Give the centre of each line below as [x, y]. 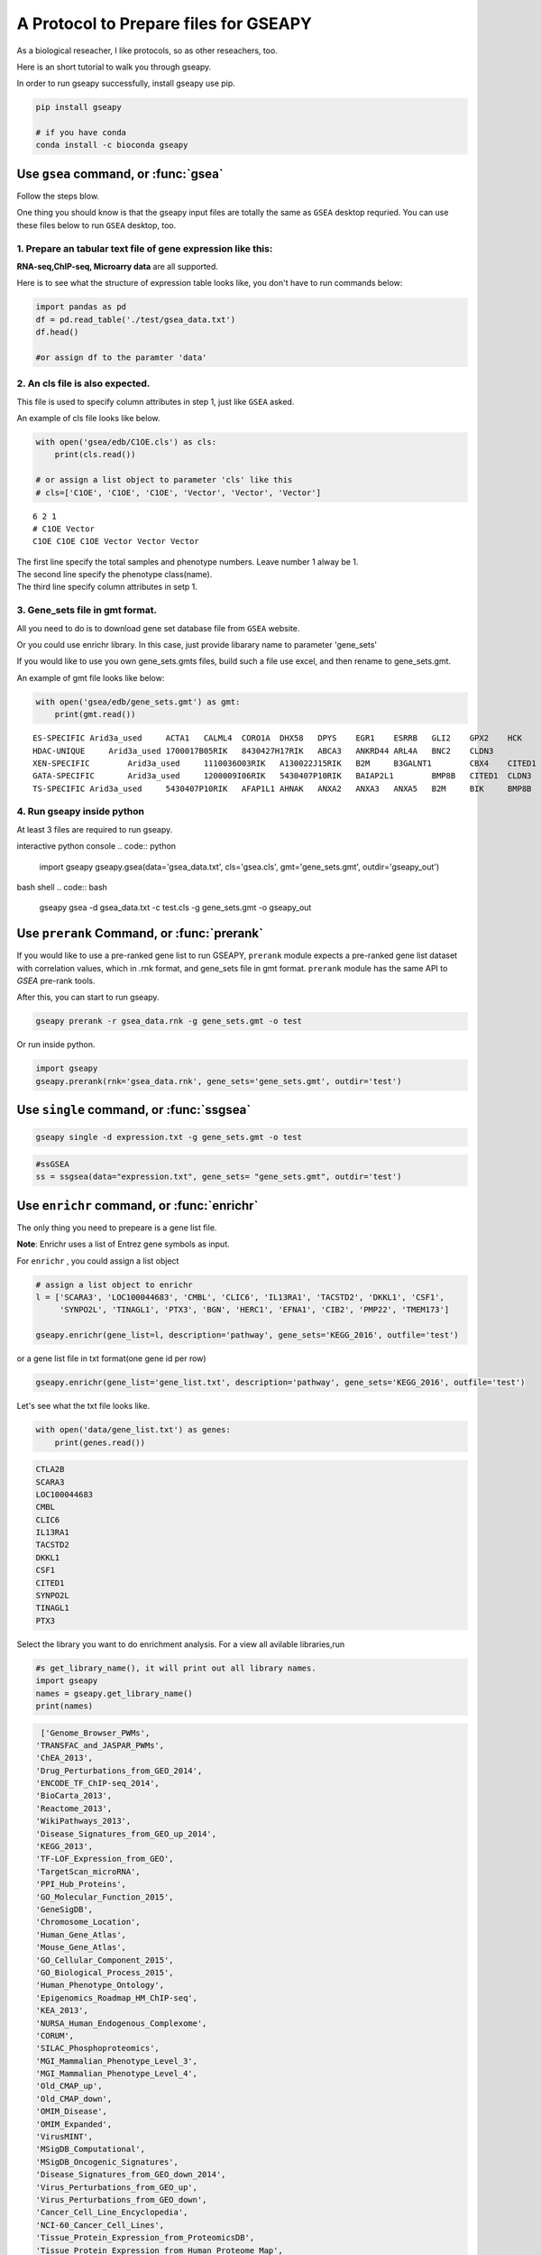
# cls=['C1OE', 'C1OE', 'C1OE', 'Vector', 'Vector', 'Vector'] [179, 492]
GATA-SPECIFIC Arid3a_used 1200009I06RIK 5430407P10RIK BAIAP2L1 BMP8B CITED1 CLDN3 [282, 776]
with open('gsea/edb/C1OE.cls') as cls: [126, 442]
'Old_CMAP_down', [74, 2099]
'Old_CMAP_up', [69, 2086]
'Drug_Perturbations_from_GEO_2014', [119, 1771]
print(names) [64, 1706]
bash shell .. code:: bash [62, 887]
